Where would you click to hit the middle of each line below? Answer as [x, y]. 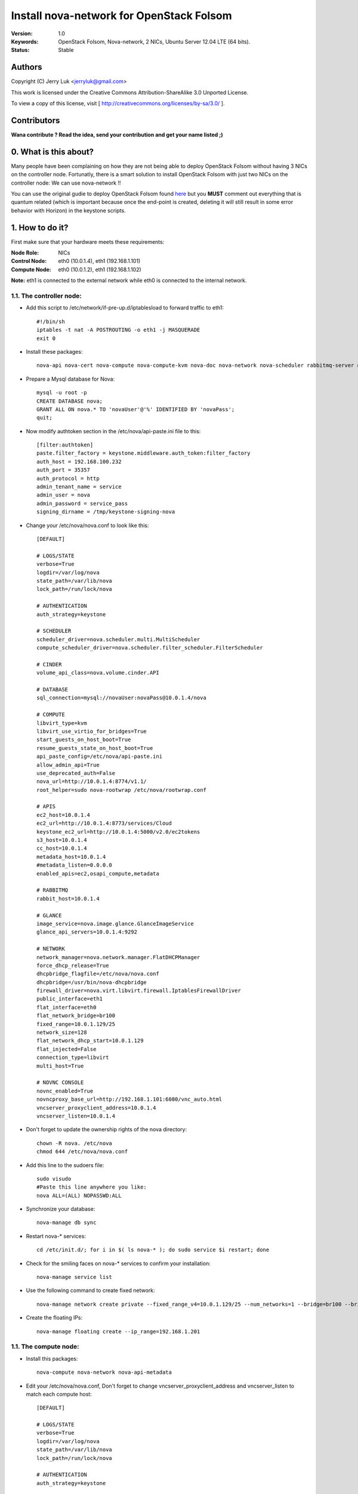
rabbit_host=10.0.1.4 [68, 898]
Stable [66, 50]
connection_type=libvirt [73, 1057]
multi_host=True [60, 1066]
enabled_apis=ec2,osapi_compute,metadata [98, 873]
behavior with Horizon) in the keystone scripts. [68, 210]
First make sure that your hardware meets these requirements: [88, 241]
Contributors [36, 120]
